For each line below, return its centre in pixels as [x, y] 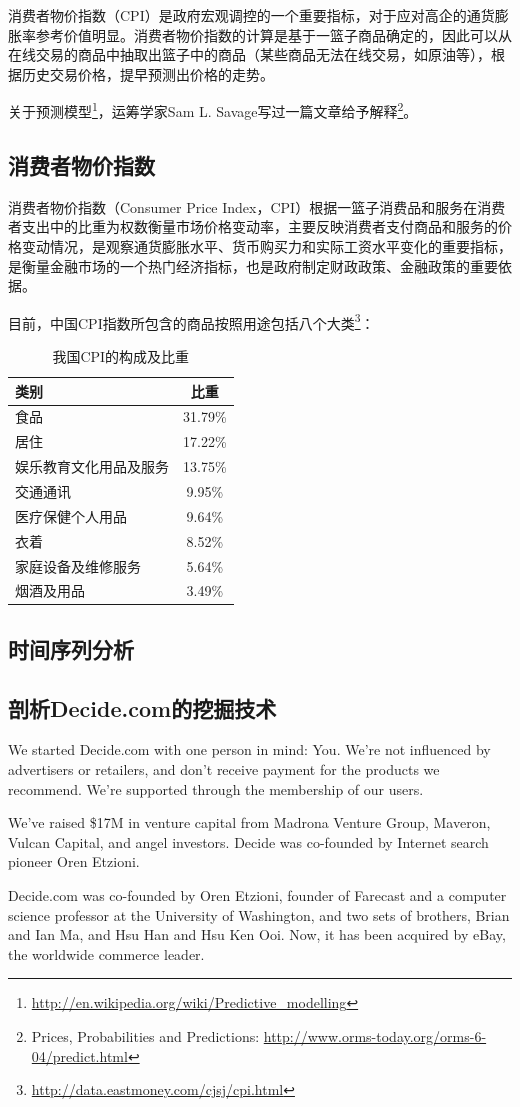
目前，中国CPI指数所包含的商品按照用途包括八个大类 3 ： [191, 321]
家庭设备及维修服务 [78, 565]
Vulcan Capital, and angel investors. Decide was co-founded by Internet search [248, 841]
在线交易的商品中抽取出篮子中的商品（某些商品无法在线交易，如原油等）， [249, 54]
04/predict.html [79, 1055]
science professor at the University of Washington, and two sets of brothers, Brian [259, 914]
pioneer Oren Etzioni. [74, 861]
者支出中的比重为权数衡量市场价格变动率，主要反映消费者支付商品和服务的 [253, 226]
